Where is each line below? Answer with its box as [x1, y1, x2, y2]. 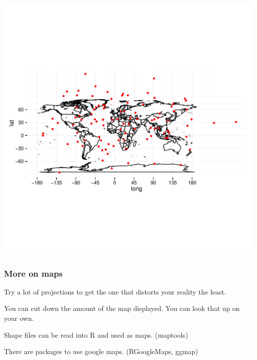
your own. [4, 313, 34, 323]
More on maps [4, 267, 63, 279]
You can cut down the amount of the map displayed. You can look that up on [4, 303, 240, 313]
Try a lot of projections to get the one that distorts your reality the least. [4, 286, 226, 297]
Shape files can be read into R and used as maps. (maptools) [4, 329, 188, 340]
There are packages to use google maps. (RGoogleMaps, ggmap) [4, 346, 198, 357]
